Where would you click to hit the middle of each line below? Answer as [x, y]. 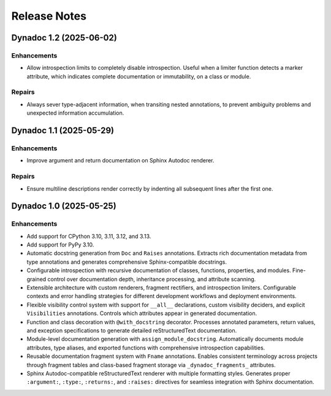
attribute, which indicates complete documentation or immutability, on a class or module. [139, 76]
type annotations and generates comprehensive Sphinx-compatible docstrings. [127, 262]
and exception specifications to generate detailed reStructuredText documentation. [132, 330]
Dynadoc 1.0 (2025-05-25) [64, 206]
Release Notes [49, 16]
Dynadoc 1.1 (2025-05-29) [63, 131]
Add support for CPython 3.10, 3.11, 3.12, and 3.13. [89, 236]
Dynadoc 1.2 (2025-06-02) [64, 38]
